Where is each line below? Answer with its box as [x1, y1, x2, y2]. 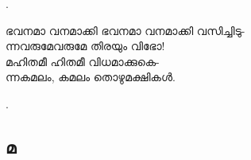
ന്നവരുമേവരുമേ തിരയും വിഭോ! [6, 37, 165, 54]
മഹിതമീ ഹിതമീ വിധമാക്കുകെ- [6, 53, 160, 69]
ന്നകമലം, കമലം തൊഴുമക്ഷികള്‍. [6, 68, 176, 85]
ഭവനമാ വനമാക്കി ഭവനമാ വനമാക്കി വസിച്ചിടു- [6, 21, 245, 38]
